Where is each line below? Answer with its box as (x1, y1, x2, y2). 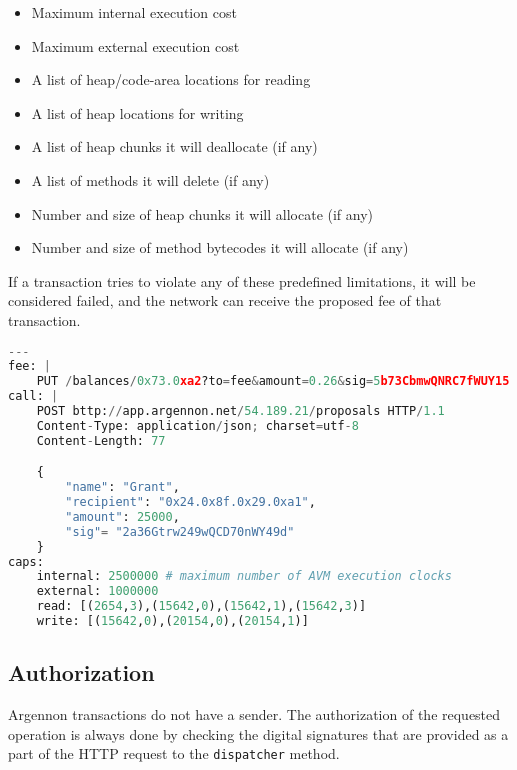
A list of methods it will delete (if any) (31, 169, 270, 190)
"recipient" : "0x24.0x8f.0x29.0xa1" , (65, 495, 316, 510)
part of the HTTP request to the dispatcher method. (8, 743, 340, 764)
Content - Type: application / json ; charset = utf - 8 (36, 418, 359, 433)
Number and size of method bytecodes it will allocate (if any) (31, 237, 409, 258)
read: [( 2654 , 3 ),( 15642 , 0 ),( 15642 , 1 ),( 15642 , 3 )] (36, 599, 367, 614)
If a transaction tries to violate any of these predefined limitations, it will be (8, 270, 476, 291)
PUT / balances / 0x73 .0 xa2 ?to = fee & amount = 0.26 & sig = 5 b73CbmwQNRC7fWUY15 (36, 374, 510, 389)
